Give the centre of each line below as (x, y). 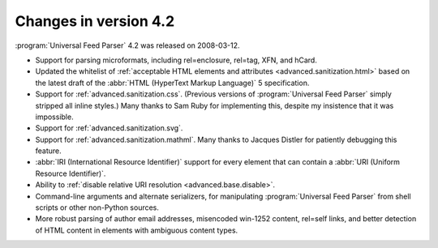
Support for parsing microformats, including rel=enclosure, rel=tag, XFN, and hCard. (176, 60)
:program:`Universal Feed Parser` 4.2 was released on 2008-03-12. (127, 45)
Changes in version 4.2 (95, 21)
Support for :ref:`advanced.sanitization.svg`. (109, 128)
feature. (49, 151)
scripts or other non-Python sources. (97, 207)
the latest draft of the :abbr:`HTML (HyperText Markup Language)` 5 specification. (172, 83)
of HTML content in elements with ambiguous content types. (137, 230)
